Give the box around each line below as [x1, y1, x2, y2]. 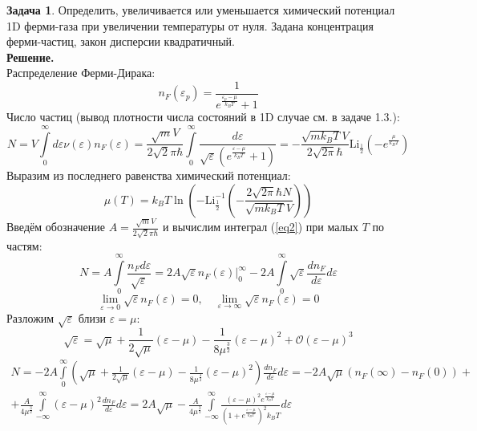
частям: [6, 237, 42, 254]
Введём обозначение [6, 218, 106, 235]
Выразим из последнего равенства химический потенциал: [6, 167, 291, 184]
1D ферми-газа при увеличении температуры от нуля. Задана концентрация [6, 17, 374, 34]
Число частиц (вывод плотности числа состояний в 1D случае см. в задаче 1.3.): [6, 108, 400, 125]
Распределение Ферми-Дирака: [6, 64, 156, 81]
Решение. [6, 48, 55, 65]
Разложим [6, 309, 55, 326]
